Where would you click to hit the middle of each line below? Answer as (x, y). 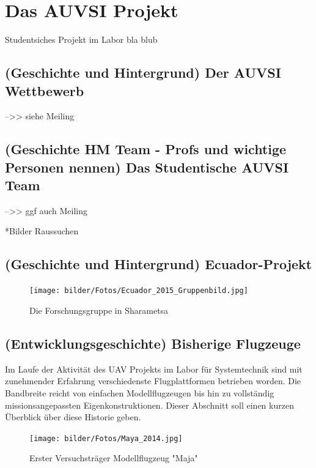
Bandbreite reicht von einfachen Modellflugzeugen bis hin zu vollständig (140, 392)
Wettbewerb (45, 90)
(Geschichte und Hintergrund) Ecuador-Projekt (159, 264)
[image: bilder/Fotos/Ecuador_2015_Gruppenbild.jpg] (139, 291)
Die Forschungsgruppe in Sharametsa (99, 310)
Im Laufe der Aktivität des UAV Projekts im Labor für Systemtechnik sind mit (154, 369)
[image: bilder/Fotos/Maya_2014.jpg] (106, 438)
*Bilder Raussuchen (42, 231)
